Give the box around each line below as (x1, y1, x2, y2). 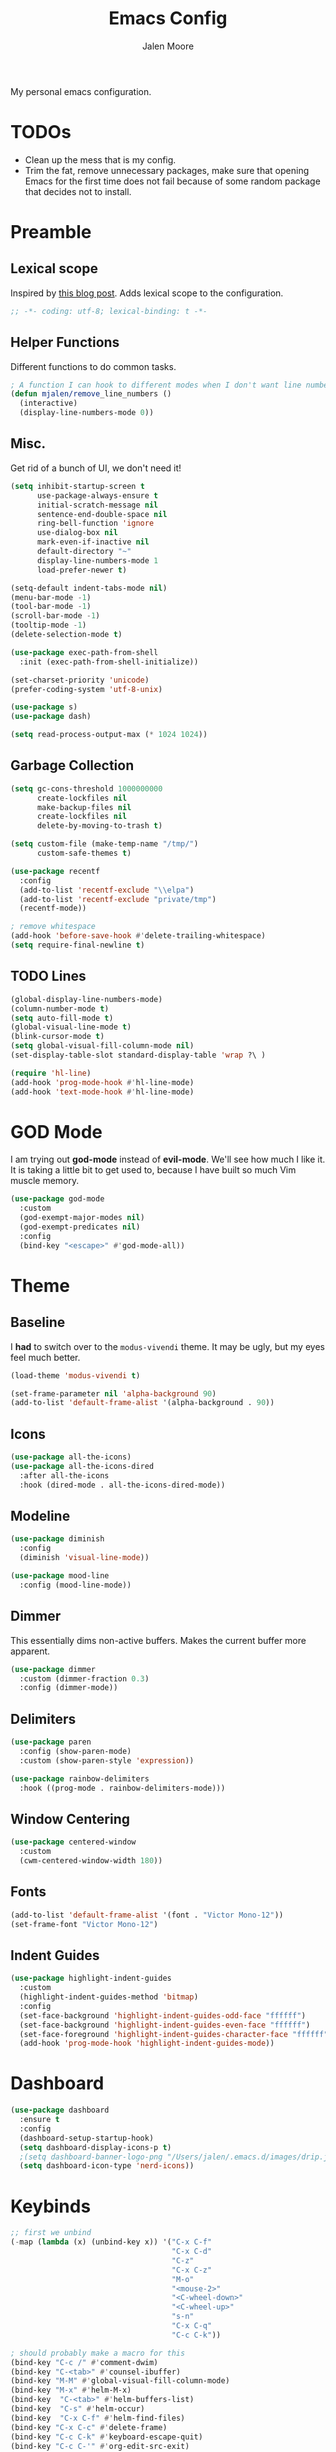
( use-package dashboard (10, 2105, 110, 2116)
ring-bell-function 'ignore (36, 518, 155, 529)
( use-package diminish (10, 1534, 105, 1544)
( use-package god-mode (10, 1194, 105, 1204)
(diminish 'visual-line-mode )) (19, 1553, 150, 1563)
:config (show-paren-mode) (19, 1746, 132, 1756)
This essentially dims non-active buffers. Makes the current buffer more (10, 1634, 307, 1646)
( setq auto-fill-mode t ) (10, 1013, 114, 1023)
